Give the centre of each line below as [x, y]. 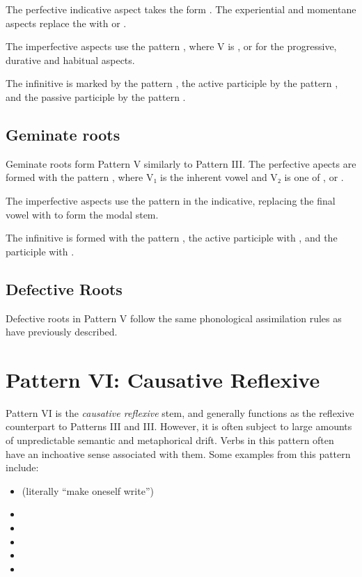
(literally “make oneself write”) [88, 490]
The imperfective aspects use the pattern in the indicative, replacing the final [171, 200]
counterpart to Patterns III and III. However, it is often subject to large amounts [179, 426]
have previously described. [62, 332]
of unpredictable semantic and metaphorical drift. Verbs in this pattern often [170, 440]
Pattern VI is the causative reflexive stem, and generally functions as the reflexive [180, 412]
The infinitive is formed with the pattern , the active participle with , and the [172, 238]
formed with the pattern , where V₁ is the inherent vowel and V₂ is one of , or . [175, 177]
